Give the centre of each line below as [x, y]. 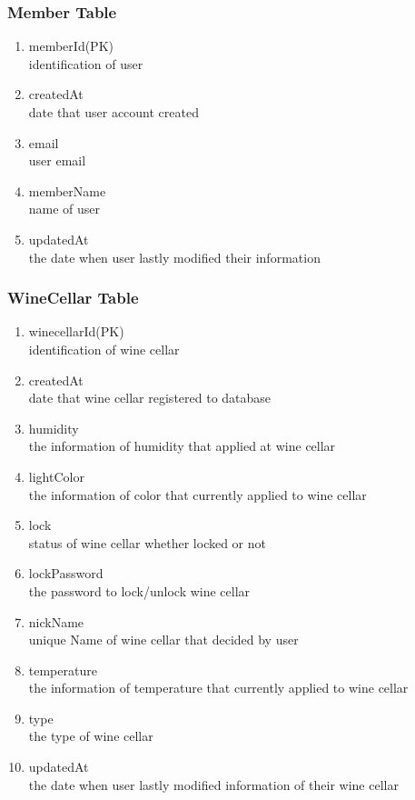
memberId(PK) [71, 46]
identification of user [86, 63]
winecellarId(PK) [76, 331]
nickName [56, 621]
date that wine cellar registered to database [150, 398]
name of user [64, 209]
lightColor [56, 476]
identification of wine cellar [104, 349]
